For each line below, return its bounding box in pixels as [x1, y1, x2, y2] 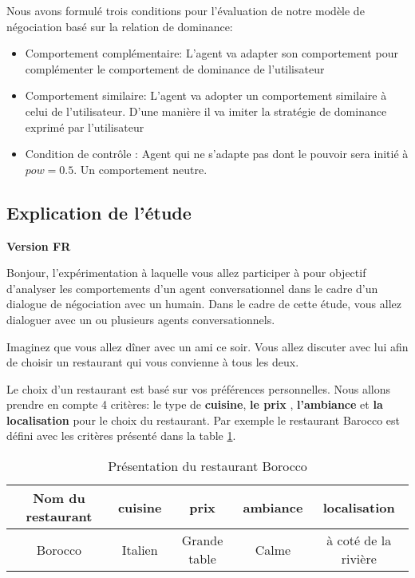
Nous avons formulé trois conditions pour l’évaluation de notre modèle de [6, 2, 365, 18]
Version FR [6, 237, 71, 254]
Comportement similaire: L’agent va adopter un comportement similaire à [25, 87, 387, 104]
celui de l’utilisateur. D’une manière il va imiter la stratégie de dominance [25, 102, 387, 119]
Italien [121, 540, 158, 559]
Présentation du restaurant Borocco [108, 457, 307, 476]
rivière [341, 549, 377, 568]
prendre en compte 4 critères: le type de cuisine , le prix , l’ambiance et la [6, 396, 383, 413]
